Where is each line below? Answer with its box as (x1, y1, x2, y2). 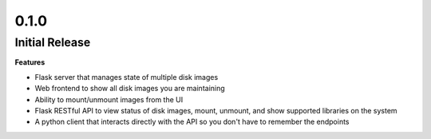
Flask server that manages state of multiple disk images (34, 72, 219, 81)
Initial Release (14, 35, 91, 50)
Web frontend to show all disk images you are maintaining (34, 84, 225, 93)
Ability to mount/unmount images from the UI (34, 94, 184, 104)
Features (14, 58, 45, 67)
